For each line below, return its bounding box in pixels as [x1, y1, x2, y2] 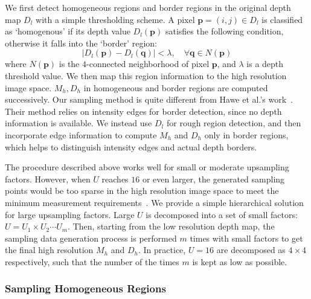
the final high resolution [5, 243, 94, 256]
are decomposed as [216, 243, 286, 256]
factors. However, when [5, 172, 91, 185]
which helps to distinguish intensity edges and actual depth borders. [5, 140, 257, 153]
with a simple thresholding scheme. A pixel [36, 13, 195, 25]
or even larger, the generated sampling [142, 172, 285, 185]
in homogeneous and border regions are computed [83, 81, 268, 94]
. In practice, [138, 243, 186, 256]
